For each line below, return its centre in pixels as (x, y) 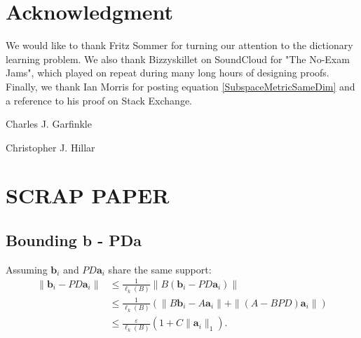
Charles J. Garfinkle (49, 124)
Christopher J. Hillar (50, 147)
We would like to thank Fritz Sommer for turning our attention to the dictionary (179, 45)
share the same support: (160, 269)
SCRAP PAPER (88, 195)
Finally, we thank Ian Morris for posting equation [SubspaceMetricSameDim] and (180, 86)
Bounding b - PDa (74, 240)
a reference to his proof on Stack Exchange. (99, 100)
